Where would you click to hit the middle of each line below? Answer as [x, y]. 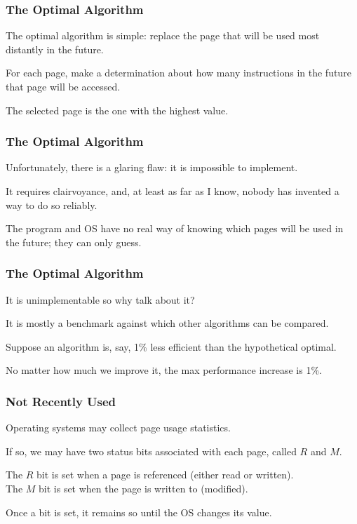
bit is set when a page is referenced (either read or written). [165, 475]
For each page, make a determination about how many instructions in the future [178, 73]
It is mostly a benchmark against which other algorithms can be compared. [167, 323]
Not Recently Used [61, 401]
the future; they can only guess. [74, 242]
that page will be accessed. [63, 86]
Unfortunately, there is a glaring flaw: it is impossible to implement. [152, 167]
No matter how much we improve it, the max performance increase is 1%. [164, 370]
